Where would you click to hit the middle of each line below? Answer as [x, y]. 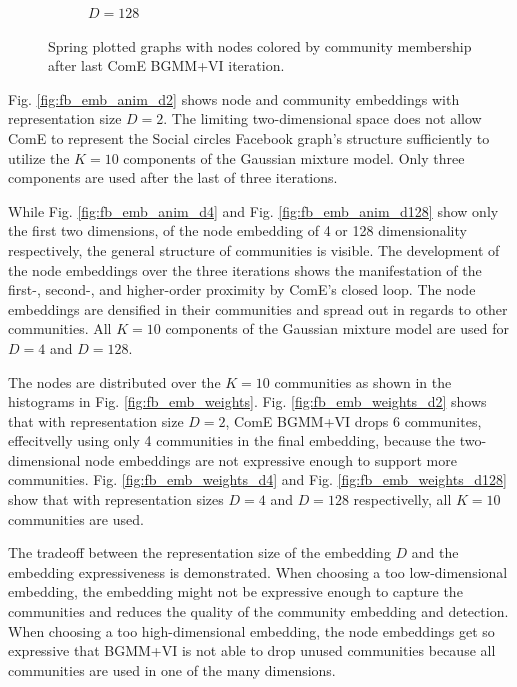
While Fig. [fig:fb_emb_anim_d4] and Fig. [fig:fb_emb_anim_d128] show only [253, 210]
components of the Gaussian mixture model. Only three [294, 157]
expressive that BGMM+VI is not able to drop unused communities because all [252, 650]
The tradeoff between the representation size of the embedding [199, 552]
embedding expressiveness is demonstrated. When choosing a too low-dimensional [258, 571]
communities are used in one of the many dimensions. [172, 669]
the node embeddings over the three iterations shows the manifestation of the [245, 269]
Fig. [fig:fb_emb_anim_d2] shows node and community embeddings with [234, 98]
